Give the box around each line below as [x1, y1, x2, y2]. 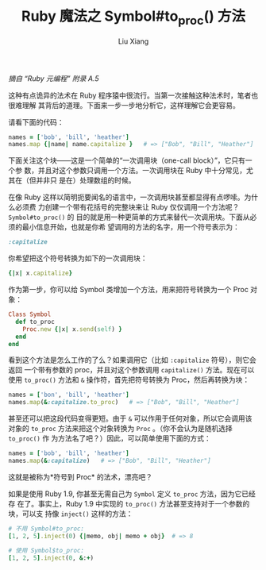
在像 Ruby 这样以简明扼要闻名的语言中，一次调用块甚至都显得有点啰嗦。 [8, 192, 245, 202]
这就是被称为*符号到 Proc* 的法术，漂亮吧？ [8, 472, 153, 481]
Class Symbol [8, 310, 52, 318]
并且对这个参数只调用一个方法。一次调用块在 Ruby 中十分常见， [37, 166, 247, 175]
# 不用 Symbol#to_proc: [8, 525, 85, 533]
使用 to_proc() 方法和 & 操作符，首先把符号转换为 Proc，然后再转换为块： [8, 375, 250, 385]
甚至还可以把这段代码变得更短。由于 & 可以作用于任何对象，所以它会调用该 [8, 414, 253, 423]
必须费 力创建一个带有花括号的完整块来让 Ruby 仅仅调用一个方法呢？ [14, 202, 240, 212]
